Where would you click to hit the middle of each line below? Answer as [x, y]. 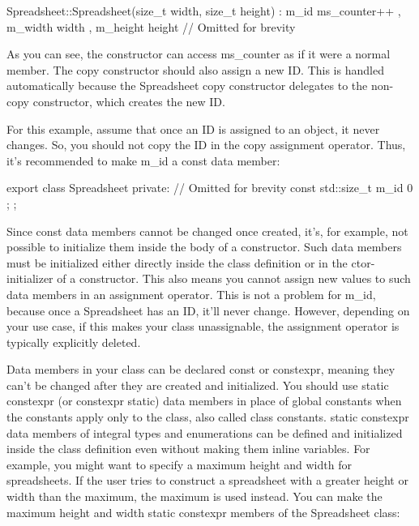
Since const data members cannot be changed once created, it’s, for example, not [207, 231]
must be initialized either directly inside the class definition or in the [177, 262]
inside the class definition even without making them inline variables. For [188, 449]
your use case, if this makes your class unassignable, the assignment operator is [203, 326]
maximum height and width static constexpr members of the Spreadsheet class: [203, 512]
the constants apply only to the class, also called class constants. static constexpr [208, 417]
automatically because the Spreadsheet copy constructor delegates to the [187, 86]
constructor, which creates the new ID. [129, 101]
